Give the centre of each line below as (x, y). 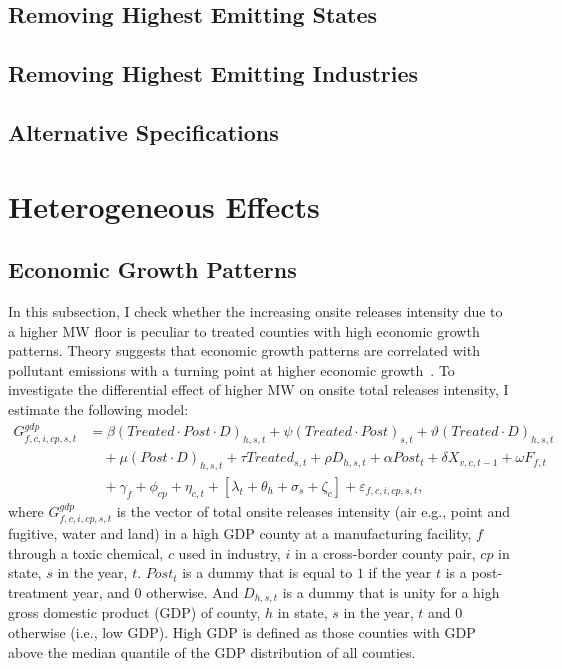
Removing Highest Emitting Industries (213, 73)
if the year (400, 572)
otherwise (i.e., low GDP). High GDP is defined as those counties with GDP (242, 632)
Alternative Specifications (143, 131)
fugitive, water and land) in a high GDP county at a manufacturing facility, (240, 533)
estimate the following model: (98, 408)
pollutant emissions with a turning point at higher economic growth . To (231, 369)
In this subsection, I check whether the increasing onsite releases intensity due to (255, 310)
